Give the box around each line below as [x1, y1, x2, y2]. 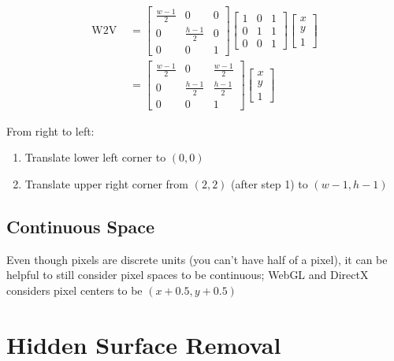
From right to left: [6, 122, 95, 139]
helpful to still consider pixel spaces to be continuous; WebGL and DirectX [6, 266, 369, 283]
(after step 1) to [231, 175, 308, 192]
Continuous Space [6, 214, 154, 238]
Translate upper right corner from [24, 175, 189, 192]
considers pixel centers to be [6, 281, 143, 298]
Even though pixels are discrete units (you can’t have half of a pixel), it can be [6, 251, 388, 267]
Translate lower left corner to [24, 149, 166, 166]
